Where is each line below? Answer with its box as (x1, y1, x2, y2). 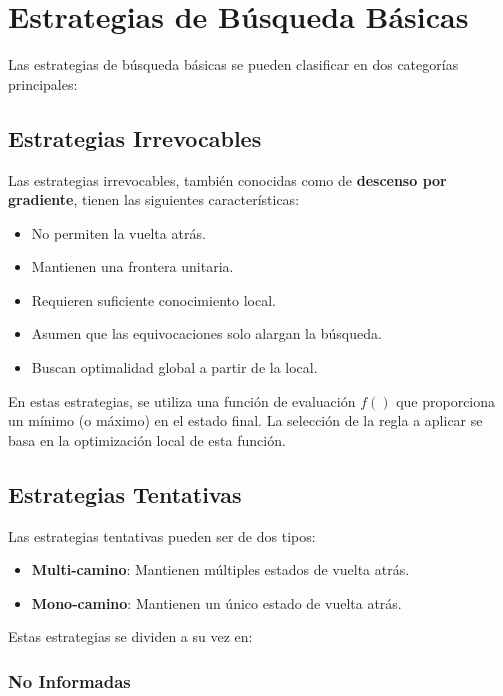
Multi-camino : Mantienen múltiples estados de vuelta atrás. (31, 559, 410, 580)
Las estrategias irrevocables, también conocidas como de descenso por (8, 169, 447, 190)
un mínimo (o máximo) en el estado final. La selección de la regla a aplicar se (8, 410, 483, 431)
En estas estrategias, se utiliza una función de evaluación (8, 390, 356, 411)
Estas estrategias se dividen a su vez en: (8, 626, 253, 647)
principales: (8, 73, 78, 94)
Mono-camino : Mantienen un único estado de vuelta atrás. (31, 592, 402, 613)
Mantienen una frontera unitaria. (31, 256, 234, 277)
